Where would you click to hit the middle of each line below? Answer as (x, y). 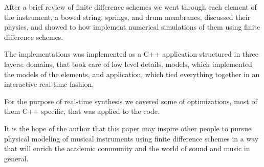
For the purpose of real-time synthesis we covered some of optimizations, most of (131, 101)
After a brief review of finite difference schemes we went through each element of (130, 7)
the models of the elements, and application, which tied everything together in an (132, 74)
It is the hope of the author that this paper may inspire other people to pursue (128, 128)
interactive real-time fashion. (49, 84)
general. (16, 158)
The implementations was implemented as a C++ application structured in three (131, 54)
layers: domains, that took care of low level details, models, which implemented (128, 64)
